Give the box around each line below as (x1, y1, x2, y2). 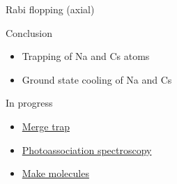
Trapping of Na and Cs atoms (22, 49, 150, 63)
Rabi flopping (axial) (6, 2, 95, 16)
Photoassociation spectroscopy (22, 142, 152, 157)
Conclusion (6, 25, 52, 40)
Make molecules (22, 166, 89, 181)
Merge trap (22, 118, 70, 133)
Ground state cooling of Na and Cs (22, 72, 172, 86)
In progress (6, 95, 53, 110)
